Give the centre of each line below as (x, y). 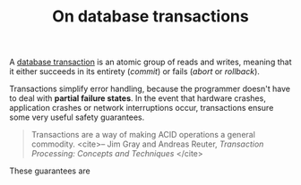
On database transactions (150, 17)
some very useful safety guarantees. (77, 117)
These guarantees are (50, 171)
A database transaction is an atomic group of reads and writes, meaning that (150, 62)
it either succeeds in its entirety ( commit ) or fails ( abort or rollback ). (134, 71)
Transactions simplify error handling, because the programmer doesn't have (150, 89)
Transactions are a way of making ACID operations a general (143, 135)
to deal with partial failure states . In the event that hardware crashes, (138, 98)
